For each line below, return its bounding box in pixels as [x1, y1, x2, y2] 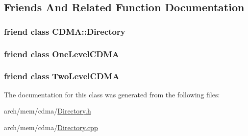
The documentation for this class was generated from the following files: [4, 89, 220, 99]
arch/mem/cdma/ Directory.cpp [4, 122, 98, 132]
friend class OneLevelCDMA [4, 47, 119, 60]
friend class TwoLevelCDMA [4, 70, 120, 82]
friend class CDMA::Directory [4, 25, 125, 37]
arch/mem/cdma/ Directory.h [4, 106, 91, 116]
